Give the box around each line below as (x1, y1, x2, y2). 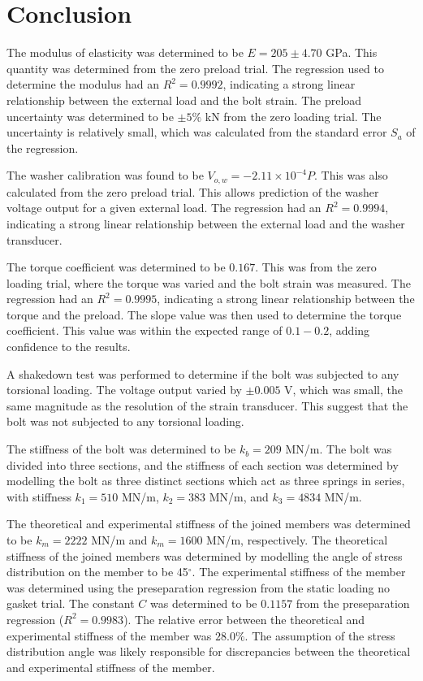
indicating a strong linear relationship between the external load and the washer (6, 215, 405, 232)
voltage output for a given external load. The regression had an (6, 199, 322, 216)
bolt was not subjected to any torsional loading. (6, 413, 244, 430)
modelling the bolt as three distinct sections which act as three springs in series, (6, 472, 405, 489)
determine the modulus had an (6, 76, 159, 93)
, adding (329, 322, 370, 339)
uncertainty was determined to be (6, 107, 174, 124)
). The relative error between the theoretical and (123, 610, 365, 627)
